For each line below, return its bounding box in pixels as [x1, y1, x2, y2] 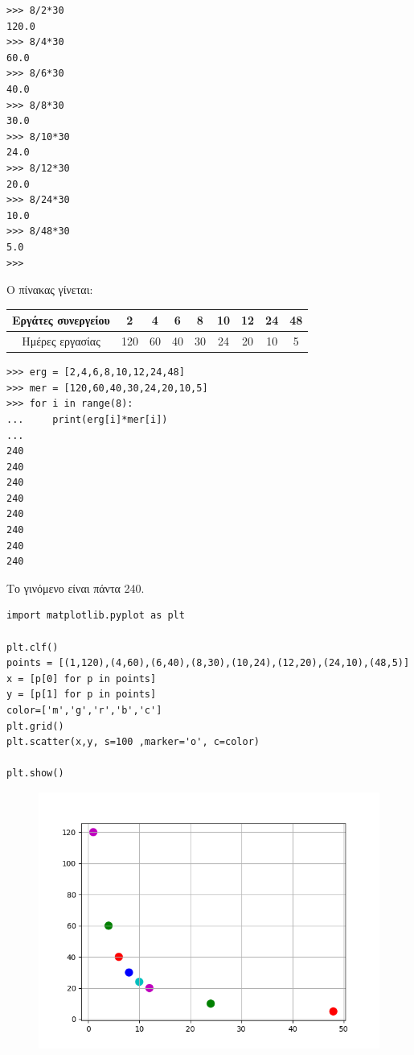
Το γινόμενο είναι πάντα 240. [6, 579, 145, 596]
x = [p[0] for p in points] [6, 672, 157, 685]
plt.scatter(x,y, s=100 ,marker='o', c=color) [6, 736, 260, 748]
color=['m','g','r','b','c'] [6, 705, 162, 716]
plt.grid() [6, 720, 64, 732]
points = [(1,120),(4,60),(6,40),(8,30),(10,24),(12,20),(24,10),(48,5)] [6, 657, 410, 669]
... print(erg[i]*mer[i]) [6, 413, 168, 425]
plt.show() [6, 767, 64, 780]
